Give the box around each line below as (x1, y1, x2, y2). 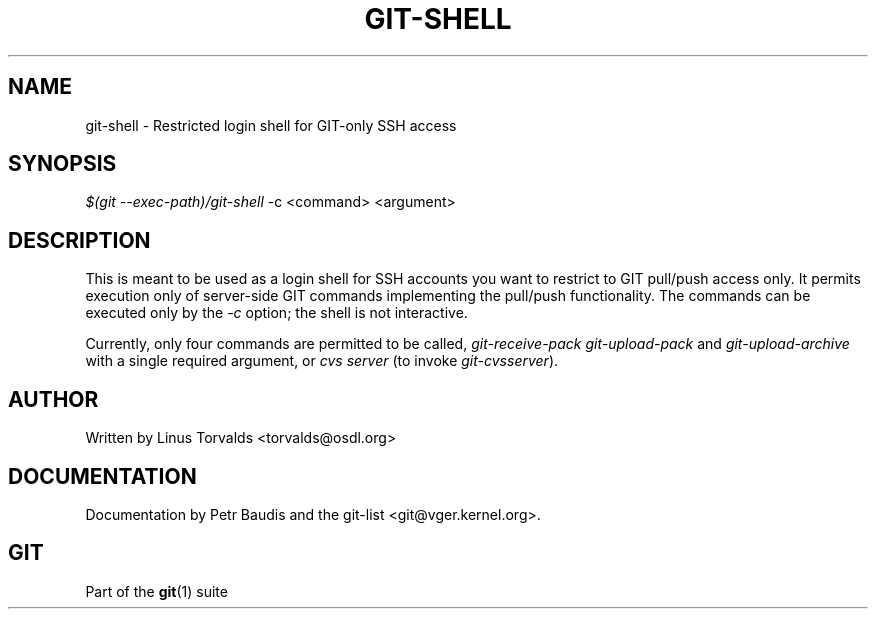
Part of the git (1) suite (85, 582, 228, 600)
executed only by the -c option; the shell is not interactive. (85, 304, 468, 322)
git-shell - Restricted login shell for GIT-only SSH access (85, 116, 457, 134)
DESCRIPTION (8, 227, 151, 253)
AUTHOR (8, 386, 99, 412)
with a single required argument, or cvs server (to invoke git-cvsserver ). (85, 352, 559, 370)
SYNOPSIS (8, 151, 117, 177)
